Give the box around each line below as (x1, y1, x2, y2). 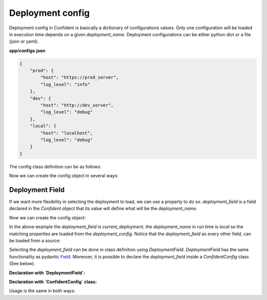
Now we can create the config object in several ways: (9, 173, 119, 179)
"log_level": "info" (40, 82, 90, 87)
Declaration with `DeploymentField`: (9, 270, 86, 276)
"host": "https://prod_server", (40, 75, 119, 80)
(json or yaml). (9, 39, 39, 45)
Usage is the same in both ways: (9, 288, 76, 294)
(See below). (9, 260, 36, 267)
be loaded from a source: (9, 238, 61, 244)
